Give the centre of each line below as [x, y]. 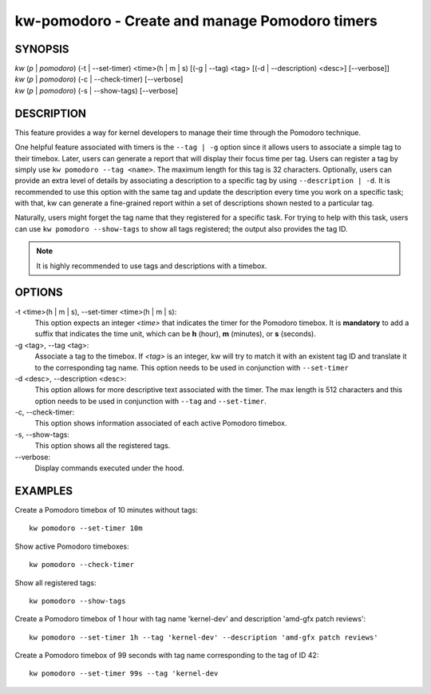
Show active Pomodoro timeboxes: [72, 546]
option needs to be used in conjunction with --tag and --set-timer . [150, 401]
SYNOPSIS [42, 49]
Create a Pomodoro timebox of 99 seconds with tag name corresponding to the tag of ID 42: [167, 656]
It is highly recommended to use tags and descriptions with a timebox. [152, 266]
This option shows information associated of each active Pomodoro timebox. [161, 423]
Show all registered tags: [55, 582]
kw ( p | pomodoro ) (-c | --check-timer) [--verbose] [99, 79]
